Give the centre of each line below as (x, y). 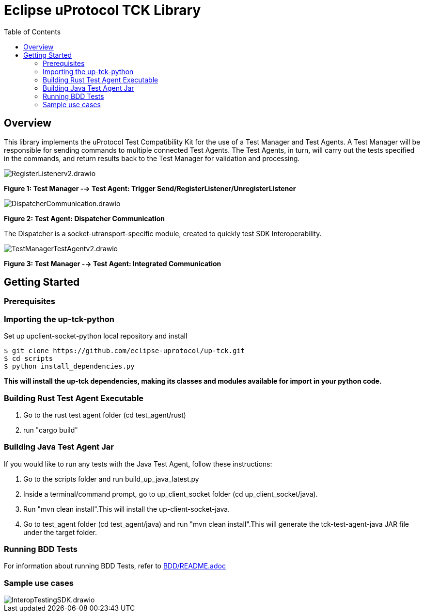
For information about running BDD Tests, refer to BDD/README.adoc (115, 566)
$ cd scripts (29, 359)
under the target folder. (60, 532)
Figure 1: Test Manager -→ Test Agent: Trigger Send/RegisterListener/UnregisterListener (150, 188)
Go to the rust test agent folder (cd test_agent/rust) (105, 415)
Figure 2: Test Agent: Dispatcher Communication (85, 218)
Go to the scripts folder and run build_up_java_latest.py (111, 479)
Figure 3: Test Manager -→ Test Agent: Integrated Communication (113, 263)
